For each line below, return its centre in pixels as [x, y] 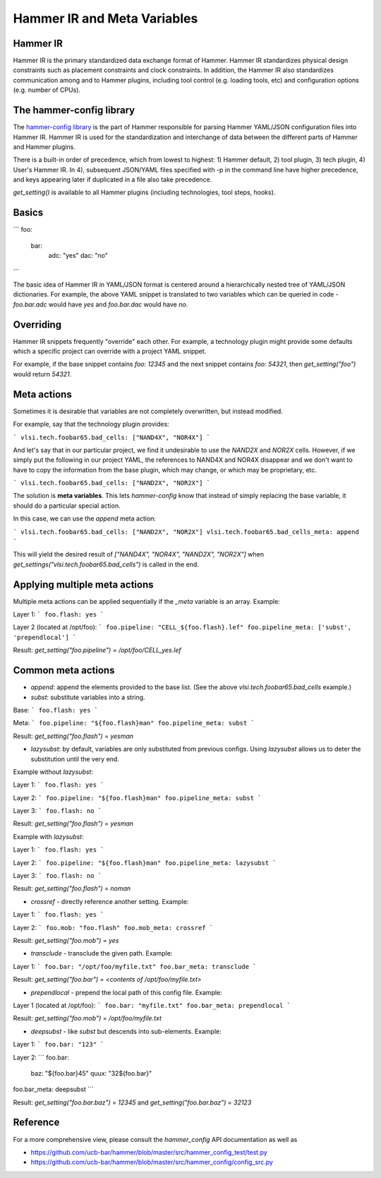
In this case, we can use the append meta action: [85, 518]
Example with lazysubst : [48, 836]
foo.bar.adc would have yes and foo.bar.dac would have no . [101, 304]
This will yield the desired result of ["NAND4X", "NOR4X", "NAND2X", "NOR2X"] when [139, 554]
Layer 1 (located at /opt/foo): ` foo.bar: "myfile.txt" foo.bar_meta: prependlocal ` [152, 1005]
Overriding [37, 325]
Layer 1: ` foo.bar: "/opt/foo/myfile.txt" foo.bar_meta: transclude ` [135, 966]
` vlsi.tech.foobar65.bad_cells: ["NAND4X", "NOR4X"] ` [112, 437]
